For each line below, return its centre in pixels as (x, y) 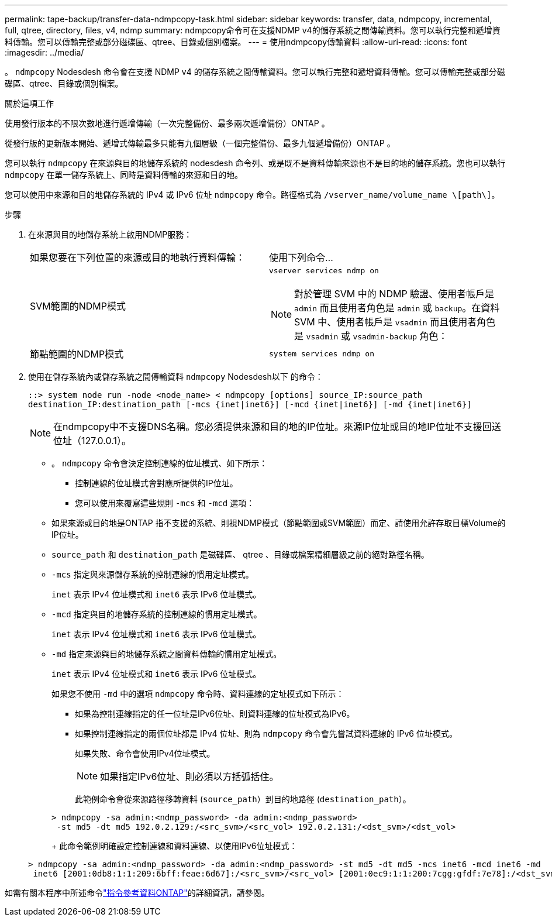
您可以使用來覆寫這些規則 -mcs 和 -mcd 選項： (165, 503)
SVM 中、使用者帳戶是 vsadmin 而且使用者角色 (395, 322)
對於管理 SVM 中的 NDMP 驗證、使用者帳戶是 (394, 294)
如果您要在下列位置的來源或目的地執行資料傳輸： (138, 257)
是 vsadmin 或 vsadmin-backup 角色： (371, 336)
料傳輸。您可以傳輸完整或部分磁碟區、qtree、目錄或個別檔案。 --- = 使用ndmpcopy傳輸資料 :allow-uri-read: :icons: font (236, 42)
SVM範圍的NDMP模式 (78, 306)
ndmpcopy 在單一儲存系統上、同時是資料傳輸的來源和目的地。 (124, 175)
